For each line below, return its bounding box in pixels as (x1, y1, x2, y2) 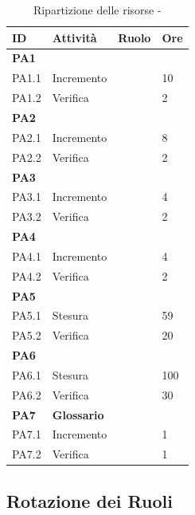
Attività (52, 29, 97, 45)
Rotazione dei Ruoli (6, 488, 173, 513)
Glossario (52, 406, 104, 423)
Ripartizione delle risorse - (33, 2, 162, 18)
